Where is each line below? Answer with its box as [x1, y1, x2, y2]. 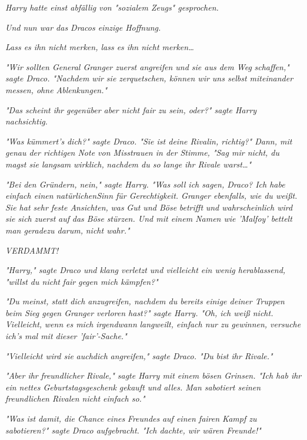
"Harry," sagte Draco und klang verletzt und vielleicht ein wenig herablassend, [5, 264, 286, 276]
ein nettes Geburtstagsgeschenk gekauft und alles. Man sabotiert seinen [5, 380, 261, 393]
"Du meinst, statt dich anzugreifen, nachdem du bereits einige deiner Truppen [5, 295, 285, 307]
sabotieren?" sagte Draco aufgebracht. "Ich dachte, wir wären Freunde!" [5, 423, 261, 436]
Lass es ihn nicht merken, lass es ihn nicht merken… [5, 41, 194, 53]
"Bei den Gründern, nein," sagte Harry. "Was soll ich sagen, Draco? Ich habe [5, 178, 285, 190]
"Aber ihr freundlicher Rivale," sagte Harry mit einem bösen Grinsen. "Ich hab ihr [5, 369, 302, 382]
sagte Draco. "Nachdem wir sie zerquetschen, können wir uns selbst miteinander [5, 72, 293, 84]
